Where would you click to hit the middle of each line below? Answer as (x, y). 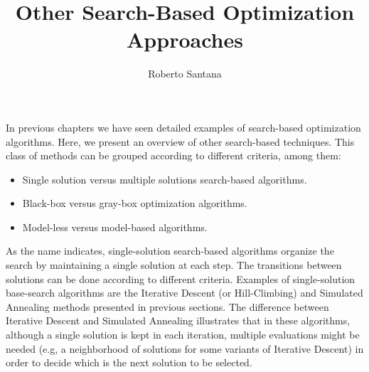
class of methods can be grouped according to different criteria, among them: (173, 155)
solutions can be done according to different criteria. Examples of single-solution (181, 278)
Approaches (185, 39)
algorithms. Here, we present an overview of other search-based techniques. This (180, 141)
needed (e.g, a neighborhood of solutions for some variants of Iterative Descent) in (185, 348)
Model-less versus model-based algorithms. (115, 227)
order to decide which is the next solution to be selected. (129, 362)
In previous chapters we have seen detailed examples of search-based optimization (183, 127)
